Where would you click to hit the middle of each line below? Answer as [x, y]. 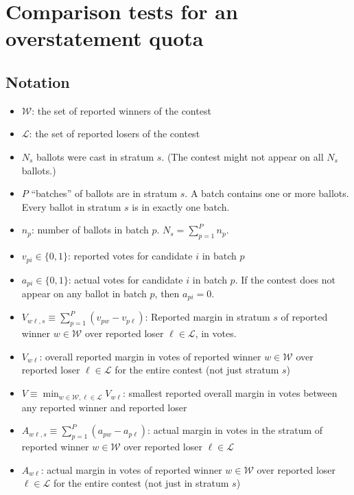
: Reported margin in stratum [208, 317]
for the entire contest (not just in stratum [141, 483]
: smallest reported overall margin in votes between [230, 393]
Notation [38, 81]
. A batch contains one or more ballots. [267, 193]
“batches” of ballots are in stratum [104, 193]
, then [167, 293]
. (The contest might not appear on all [243, 156]
